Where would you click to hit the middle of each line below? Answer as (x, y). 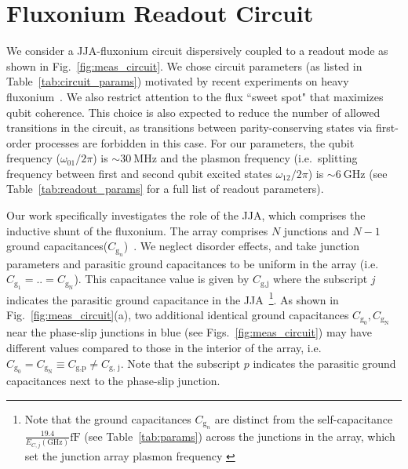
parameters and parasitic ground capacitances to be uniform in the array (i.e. (193, 263)
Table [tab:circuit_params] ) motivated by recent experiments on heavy (178, 81)
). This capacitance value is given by (162, 279)
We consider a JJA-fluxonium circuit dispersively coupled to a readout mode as (197, 51)
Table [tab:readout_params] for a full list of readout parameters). (165, 189)
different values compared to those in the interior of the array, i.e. (164, 347)
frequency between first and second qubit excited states (139, 173)
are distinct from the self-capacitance (304, 418)
